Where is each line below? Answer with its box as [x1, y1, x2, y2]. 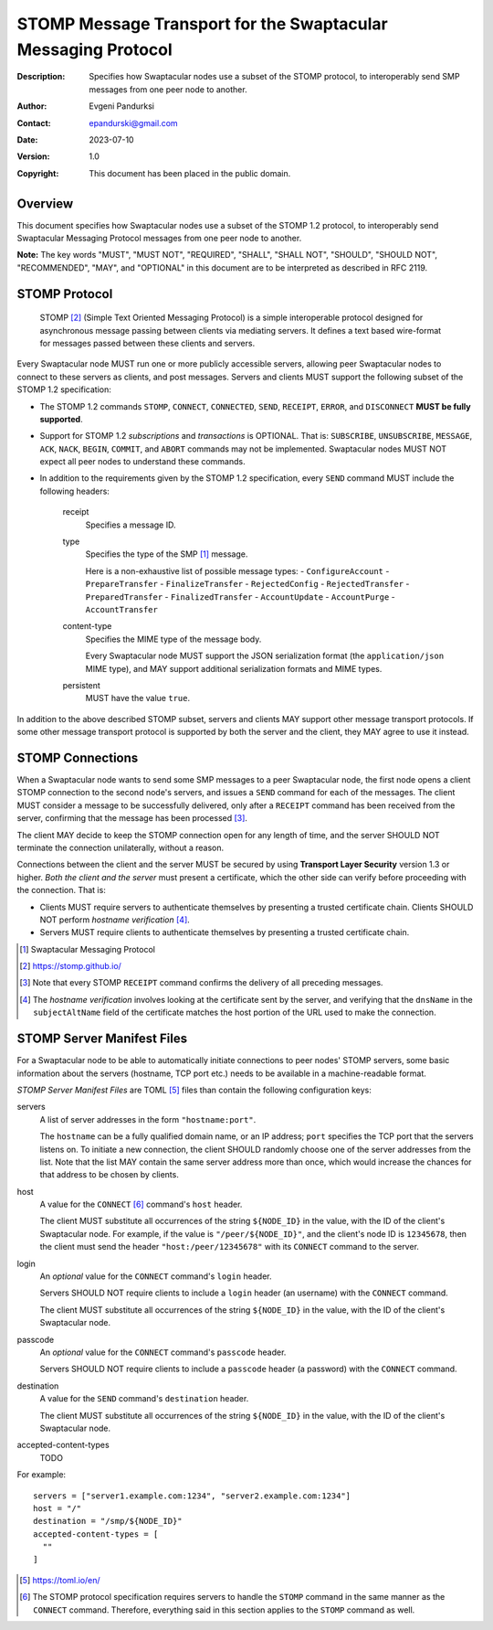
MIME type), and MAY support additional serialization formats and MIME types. [85, 663, 383, 674]
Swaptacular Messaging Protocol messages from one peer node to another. [16, 232, 302, 243]
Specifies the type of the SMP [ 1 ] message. [85, 549, 248, 559]
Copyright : [16, 167, 59, 178]
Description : [16, 71, 66, 82]
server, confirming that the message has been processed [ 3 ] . [16, 813, 248, 824]
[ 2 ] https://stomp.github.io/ [19, 961, 122, 972]
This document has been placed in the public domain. [89, 167, 291, 178]
